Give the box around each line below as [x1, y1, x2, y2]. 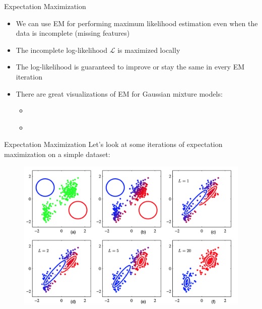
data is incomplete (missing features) [16, 28, 130, 38]
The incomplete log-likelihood [16, 44, 108, 55]
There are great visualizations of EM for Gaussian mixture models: [16, 88, 223, 99]
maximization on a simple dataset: [4, 148, 110, 159]
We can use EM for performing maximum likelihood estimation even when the [16, 18, 258, 28]
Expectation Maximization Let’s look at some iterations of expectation [4, 139, 223, 149]
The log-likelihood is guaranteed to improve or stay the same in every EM [16, 61, 245, 72]
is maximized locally [117, 44, 180, 55]
